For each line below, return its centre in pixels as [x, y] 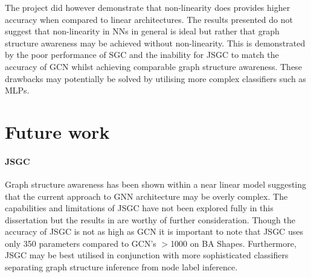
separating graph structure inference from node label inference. [121, 267]
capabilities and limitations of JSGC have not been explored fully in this [139, 208]
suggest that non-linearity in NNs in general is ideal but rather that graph [142, 31]
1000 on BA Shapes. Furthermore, [233, 243]
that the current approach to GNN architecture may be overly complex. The [146, 196]
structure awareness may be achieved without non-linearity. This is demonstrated [155, 43]
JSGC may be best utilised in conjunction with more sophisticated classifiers [147, 255]
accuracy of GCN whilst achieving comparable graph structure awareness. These [153, 66]
